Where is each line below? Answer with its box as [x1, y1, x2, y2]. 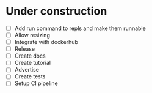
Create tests [14, 73, 46, 80]
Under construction [5, 4, 107, 18]
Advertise [14, 66, 39, 73]
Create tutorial [14, 59, 51, 67]
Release [14, 45, 35, 53]
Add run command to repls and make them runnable [14, 24, 146, 32]
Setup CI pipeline [14, 80, 59, 87]
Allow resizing [14, 32, 50, 39]
